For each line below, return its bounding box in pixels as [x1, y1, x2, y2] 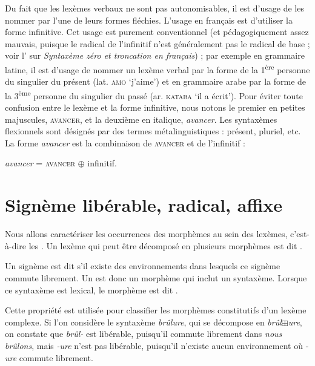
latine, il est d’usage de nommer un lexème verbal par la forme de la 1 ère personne [5, 61, 310, 76]
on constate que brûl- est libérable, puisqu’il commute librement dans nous [5, 327, 282, 340]
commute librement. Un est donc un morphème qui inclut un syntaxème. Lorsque [5, 271, 307, 284]
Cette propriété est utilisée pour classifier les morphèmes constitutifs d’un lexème [5, 304, 307, 316]
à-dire [5, 239, 27, 252]
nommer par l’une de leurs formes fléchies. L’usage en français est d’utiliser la [5, 13, 293, 26]
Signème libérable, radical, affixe [5, 192, 282, 217]
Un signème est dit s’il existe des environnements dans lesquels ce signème [5, 260, 280, 272]
